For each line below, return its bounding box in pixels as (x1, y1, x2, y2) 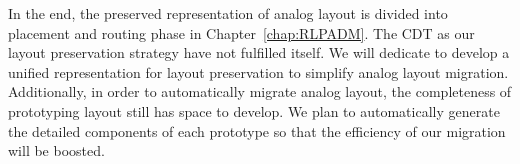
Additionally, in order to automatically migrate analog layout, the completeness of (8, 81, 512, 102)
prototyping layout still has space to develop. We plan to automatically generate (8, 100, 500, 121)
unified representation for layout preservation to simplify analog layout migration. (8, 61, 509, 82)
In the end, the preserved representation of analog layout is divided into (8, 3, 448, 23)
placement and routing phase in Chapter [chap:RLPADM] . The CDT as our (8, 22, 475, 43)
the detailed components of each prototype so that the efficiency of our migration (8, 120, 506, 141)
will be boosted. (8, 140, 105, 161)
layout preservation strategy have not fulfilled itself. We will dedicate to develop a (8, 42, 510, 63)
